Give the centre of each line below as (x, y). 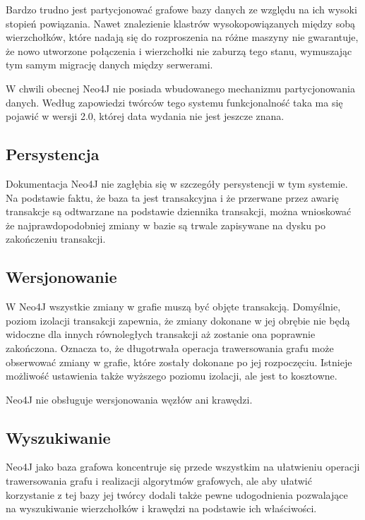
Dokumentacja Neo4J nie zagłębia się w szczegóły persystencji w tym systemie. (177, 183)
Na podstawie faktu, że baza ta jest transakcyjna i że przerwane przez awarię (172, 197)
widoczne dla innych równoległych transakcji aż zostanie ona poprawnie (161, 334)
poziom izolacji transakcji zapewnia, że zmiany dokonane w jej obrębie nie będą (178, 320)
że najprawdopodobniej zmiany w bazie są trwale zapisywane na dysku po (166, 225)
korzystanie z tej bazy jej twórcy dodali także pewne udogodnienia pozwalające (177, 494)
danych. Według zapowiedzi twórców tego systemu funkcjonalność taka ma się (174, 102)
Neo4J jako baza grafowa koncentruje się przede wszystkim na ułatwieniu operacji (183, 467)
